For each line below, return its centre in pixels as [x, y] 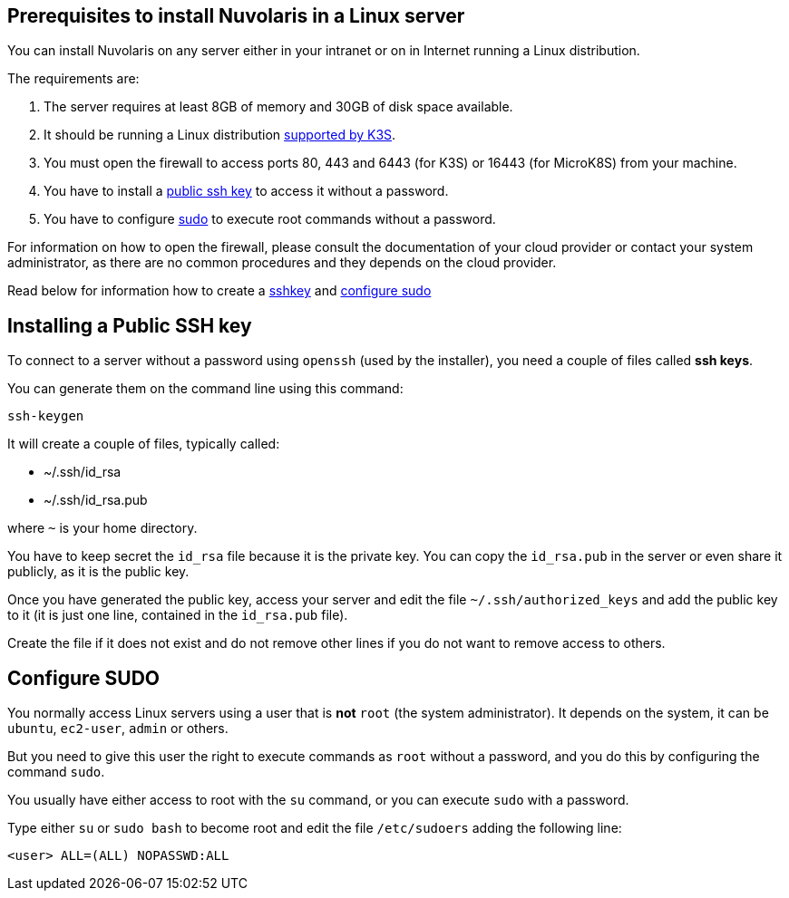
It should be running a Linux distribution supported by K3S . [220, 135]
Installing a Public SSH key [130, 325]
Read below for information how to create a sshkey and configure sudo [219, 291]
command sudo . [56, 772]
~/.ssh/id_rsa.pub [96, 500]
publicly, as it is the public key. [98, 572]
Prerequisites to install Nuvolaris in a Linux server [236, 16]
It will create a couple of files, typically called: [144, 444]
